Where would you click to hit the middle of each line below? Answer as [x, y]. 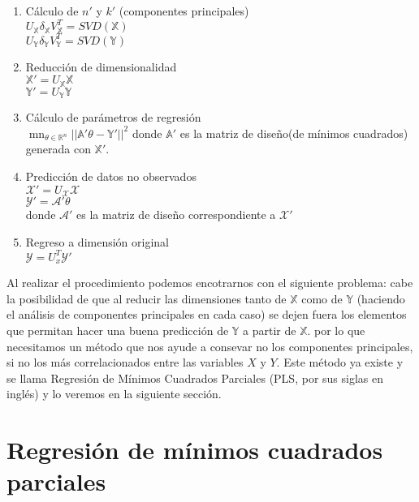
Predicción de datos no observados [111, 176]
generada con [58, 149]
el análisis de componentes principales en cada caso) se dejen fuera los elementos [207, 314]
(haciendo [381, 298]
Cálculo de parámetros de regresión [113, 117]
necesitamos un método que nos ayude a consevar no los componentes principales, [210, 346]
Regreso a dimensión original [97, 241]
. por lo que [336, 330]
